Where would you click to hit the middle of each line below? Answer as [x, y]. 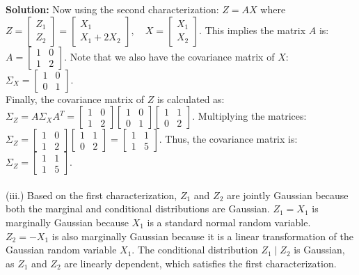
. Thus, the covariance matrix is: [228, 139]
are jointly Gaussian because [287, 195]
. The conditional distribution [195, 250]
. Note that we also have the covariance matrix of [169, 56]
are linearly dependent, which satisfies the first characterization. [200, 263]
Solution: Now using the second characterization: [112, 9]
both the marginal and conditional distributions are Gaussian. [138, 209]
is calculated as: [191, 99]
